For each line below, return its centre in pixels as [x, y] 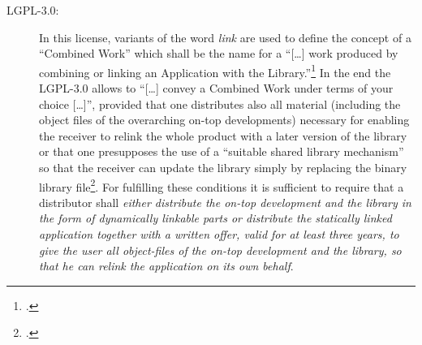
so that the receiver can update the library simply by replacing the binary [223, 167]
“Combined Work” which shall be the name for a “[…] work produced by [219, 53]
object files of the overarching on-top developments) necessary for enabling [224, 120]
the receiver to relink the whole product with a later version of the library [223, 135]
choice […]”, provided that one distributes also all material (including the [220, 103]
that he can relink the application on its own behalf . [166, 266]
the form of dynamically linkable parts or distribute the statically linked [215, 218]
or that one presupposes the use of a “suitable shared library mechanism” [222, 151]
